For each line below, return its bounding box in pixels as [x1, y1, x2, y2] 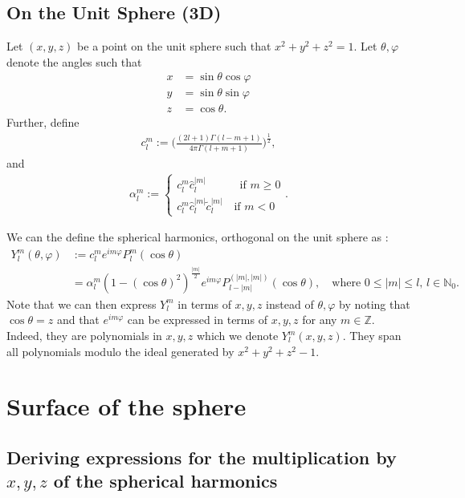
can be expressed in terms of [127, 311, 267, 328]
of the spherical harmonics [53, 468, 278, 493]
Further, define [6, 114, 80, 131]
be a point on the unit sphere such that [77, 38, 271, 55]
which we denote [197, 327, 279, 344]
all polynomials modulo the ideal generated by [6, 342, 235, 359]
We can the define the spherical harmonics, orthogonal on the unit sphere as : [6, 229, 389, 245]
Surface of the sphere [6, 390, 247, 423]
